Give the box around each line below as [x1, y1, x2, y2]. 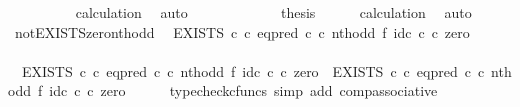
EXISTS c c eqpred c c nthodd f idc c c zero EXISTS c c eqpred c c [21, 60, 485, 81]
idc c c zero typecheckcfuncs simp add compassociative [49, 80, 438, 101]
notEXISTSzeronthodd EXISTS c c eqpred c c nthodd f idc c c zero [14, 21, 470, 42]
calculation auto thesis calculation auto [75, 2, 472, 22]
